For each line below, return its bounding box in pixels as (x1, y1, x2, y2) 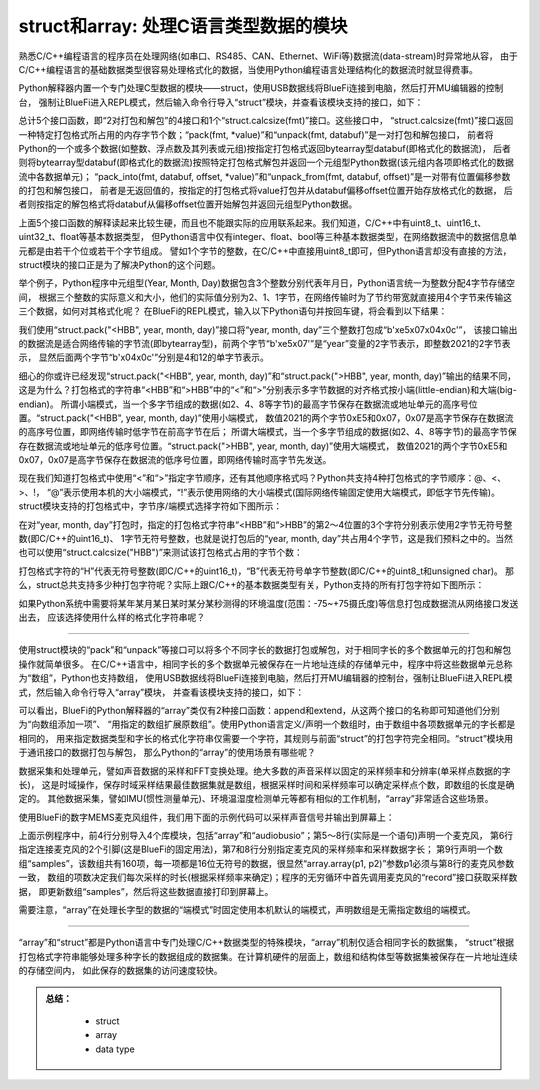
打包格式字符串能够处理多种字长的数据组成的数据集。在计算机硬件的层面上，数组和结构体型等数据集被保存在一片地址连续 (18, 950, 518, 962)
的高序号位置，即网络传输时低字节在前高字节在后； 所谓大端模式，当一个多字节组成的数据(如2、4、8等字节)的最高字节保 (18, 426, 517, 438)
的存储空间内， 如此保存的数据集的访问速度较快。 (18, 965, 223, 977)
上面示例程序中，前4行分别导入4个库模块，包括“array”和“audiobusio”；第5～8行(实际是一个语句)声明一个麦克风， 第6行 (18, 830, 514, 842)
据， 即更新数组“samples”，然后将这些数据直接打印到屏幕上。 (18, 885, 274, 897)
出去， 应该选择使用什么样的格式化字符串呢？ (18, 611, 205, 623)
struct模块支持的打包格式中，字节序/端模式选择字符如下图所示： (18, 500, 283, 512)
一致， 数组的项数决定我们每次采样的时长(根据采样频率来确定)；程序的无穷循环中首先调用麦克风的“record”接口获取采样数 (18, 871, 518, 884)
